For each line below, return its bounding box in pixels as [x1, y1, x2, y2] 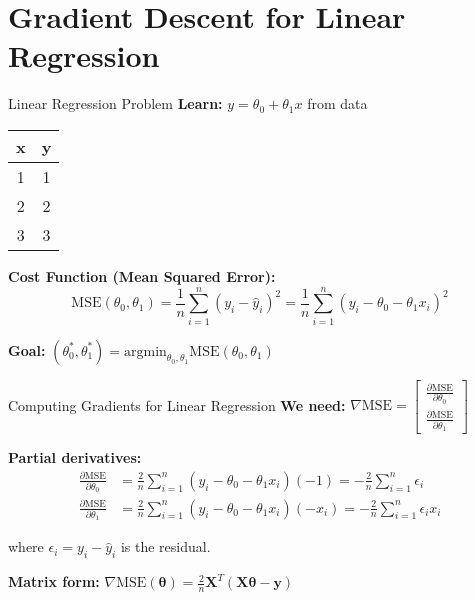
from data [307, 93, 368, 114]
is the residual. [120, 536, 211, 557]
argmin [124, 344, 167, 359]
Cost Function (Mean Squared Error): [8, 265, 276, 286]
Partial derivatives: [8, 447, 142, 468]
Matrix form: [8, 571, 100, 592]
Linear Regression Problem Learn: [8, 93, 223, 114]
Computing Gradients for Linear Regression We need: [8, 394, 346, 415]
